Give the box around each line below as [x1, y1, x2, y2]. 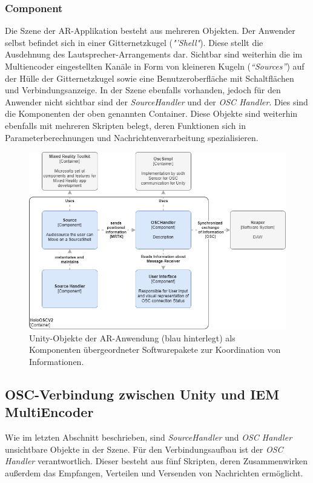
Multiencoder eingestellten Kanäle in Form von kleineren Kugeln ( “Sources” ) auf [5, 60, 305, 72]
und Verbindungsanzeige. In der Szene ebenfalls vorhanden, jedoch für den [5, 84, 281, 96]
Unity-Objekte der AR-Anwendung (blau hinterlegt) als [29, 331, 236, 344]
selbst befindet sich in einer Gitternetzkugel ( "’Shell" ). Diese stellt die [5, 36, 263, 48]
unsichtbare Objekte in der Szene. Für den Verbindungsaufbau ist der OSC [5, 442, 283, 455]
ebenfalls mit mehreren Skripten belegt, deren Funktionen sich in [5, 119, 246, 131]
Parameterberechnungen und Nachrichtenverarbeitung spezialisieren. [5, 131, 259, 143]
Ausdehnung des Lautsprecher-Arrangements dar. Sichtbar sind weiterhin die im [5, 48, 303, 61]
